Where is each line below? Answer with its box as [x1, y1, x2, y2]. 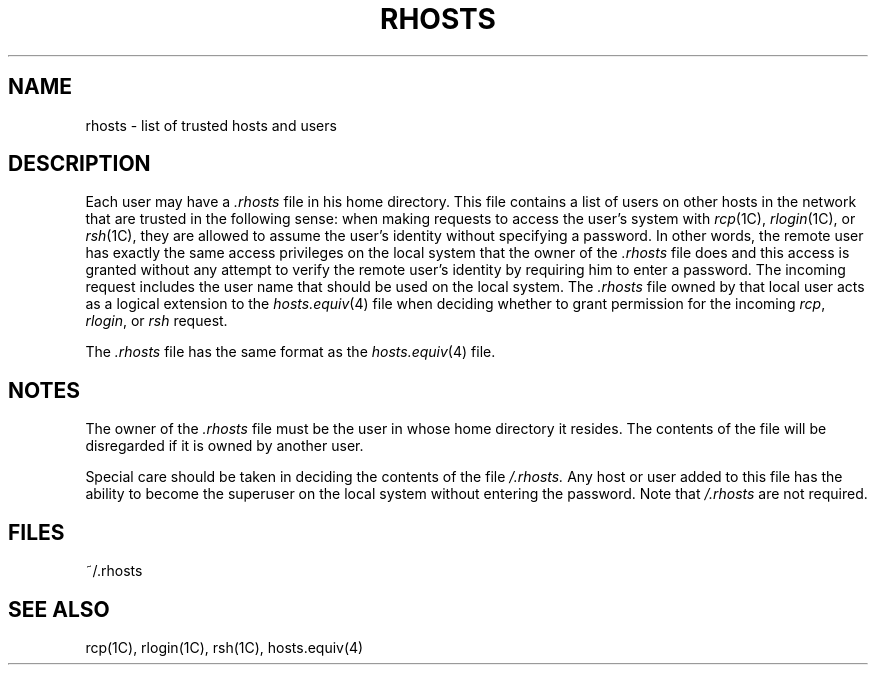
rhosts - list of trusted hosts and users [85, 116, 337, 134]
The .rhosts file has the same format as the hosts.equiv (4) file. [85, 343, 496, 361]
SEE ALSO [8, 596, 110, 622]
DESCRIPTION [8, 151, 151, 177]
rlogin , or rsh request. [85, 312, 228, 330]
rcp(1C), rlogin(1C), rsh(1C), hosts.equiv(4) [85, 638, 364, 656]
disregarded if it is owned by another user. [85, 437, 364, 455]
